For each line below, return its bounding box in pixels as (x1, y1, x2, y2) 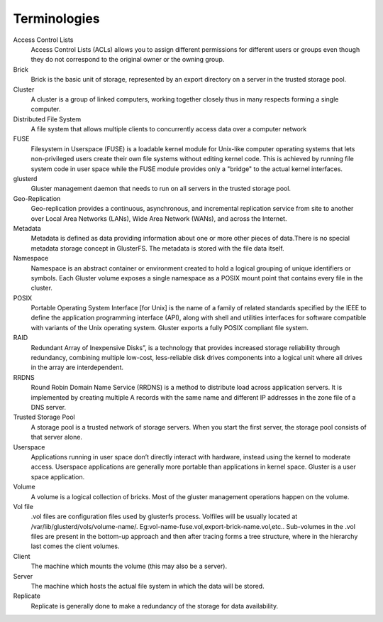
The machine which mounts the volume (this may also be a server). (30, 562, 227, 571)
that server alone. (30, 433, 83, 442)
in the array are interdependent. (30, 363, 124, 372)
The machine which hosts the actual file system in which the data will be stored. (30, 582, 265, 591)
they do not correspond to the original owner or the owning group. (30, 55, 225, 64)
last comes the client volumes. (30, 542, 120, 550)
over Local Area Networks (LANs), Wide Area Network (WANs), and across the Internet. (30, 214, 287, 223)
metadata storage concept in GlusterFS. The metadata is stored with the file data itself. (30, 244, 284, 252)
